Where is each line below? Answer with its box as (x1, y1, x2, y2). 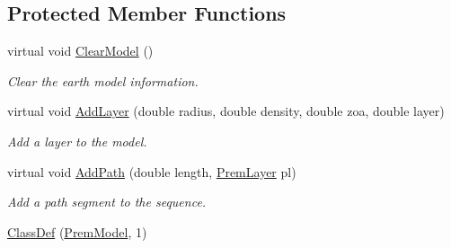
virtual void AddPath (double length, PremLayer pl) (7, 162, 296, 181)
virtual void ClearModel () (7, 41, 154, 60)
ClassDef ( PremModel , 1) (7, 222, 147, 241)
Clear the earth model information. (7, 71, 199, 90)
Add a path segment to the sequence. (7, 192, 207, 211)
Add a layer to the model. (7, 131, 147, 150)
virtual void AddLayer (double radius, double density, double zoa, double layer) (7, 102, 445, 120)
